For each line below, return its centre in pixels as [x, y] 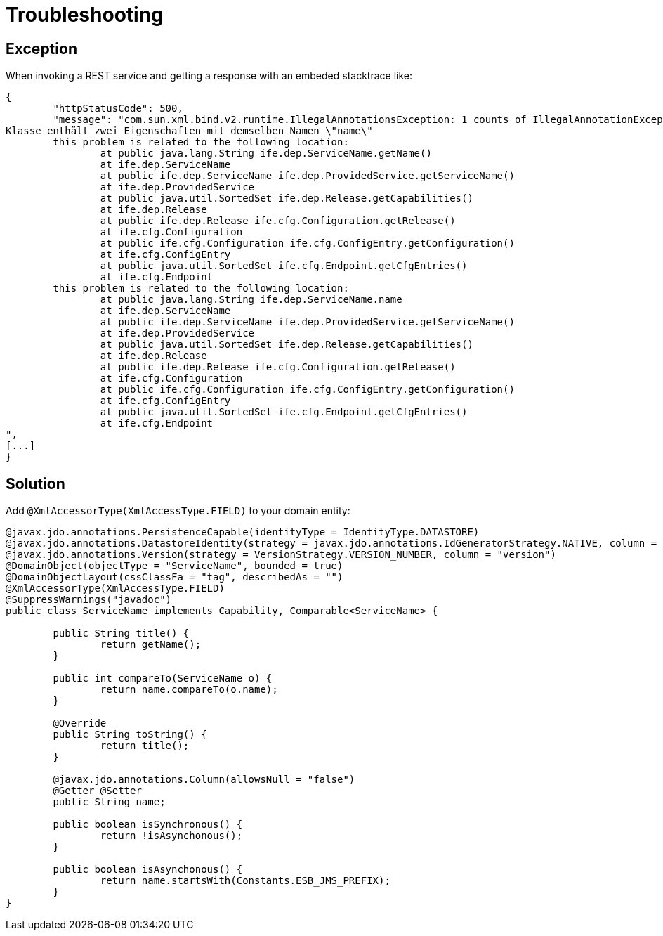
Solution [35, 483]
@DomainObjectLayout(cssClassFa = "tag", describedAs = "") [175, 577]
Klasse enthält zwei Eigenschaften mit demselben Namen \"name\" [189, 131]
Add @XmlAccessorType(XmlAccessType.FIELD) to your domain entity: [178, 511]
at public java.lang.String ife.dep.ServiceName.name [251, 300]
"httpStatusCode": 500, [118, 109]
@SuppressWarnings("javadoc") [89, 600]
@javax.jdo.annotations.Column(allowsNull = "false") [204, 780]
